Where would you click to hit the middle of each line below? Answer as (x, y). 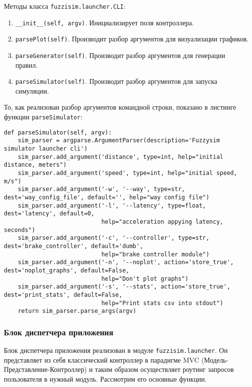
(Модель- (215, 359)
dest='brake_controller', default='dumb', (74, 246)
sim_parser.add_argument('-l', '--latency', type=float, (112, 205)
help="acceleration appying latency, (162, 222)
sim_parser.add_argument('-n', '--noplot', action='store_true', (126, 262)
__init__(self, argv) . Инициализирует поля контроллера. (105, 22)
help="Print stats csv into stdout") (162, 303)
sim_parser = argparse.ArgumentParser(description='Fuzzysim (119, 141)
